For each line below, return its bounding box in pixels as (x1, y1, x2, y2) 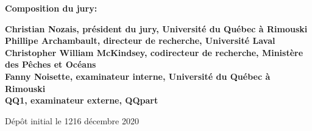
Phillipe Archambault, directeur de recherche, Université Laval (5, 34, 275, 47)
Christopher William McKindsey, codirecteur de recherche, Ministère (5, 46, 303, 58)
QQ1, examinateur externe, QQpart (5, 94, 158, 107)
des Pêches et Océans (5, 58, 96, 71)
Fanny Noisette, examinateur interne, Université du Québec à (5, 69, 271, 82)
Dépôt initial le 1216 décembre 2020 (5, 114, 139, 127)
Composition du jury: (5, 2, 97, 14)
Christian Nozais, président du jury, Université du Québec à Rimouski (5, 22, 308, 35)
